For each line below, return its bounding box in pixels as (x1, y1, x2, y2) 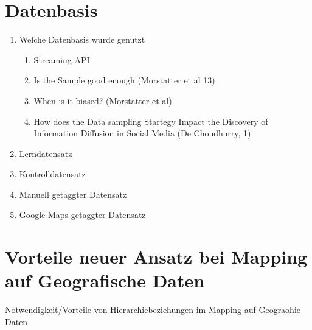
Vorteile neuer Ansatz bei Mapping (5, 244, 308, 269)
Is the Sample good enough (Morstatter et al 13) (33, 74, 215, 86)
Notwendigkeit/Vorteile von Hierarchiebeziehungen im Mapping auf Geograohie (5, 303, 301, 316)
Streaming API (33, 53, 90, 66)
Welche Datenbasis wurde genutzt (19, 33, 145, 46)
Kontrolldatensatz (19, 167, 86, 180)
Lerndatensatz (19, 147, 72, 160)
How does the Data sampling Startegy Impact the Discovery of (33, 114, 268, 127)
